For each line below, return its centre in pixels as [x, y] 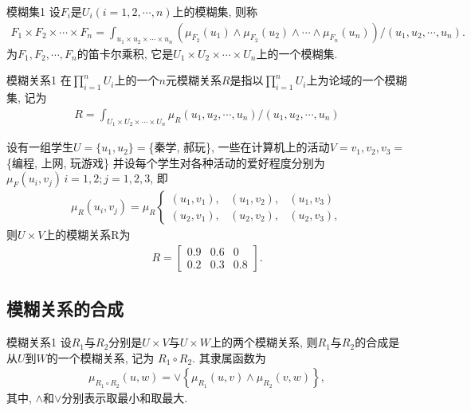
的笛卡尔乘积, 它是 [125, 53]
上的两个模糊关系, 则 [264, 342]
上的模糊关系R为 [87, 235]
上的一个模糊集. [297, 53]
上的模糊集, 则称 [215, 11]
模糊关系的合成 [65, 309]
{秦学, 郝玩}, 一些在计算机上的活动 [239, 147]
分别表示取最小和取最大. [125, 398]
